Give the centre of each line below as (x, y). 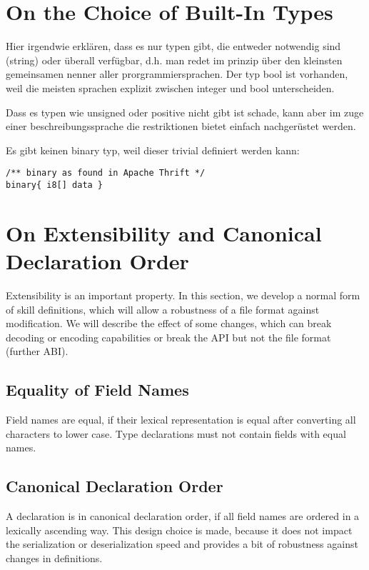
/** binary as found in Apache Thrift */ (106, 173)
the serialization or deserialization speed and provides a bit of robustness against (182, 544)
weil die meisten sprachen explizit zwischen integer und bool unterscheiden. (170, 87)
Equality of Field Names (97, 390)
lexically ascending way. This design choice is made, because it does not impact (179, 530)
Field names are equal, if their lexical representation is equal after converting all (181, 420)
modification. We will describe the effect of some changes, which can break (169, 323)
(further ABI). (37, 351)
